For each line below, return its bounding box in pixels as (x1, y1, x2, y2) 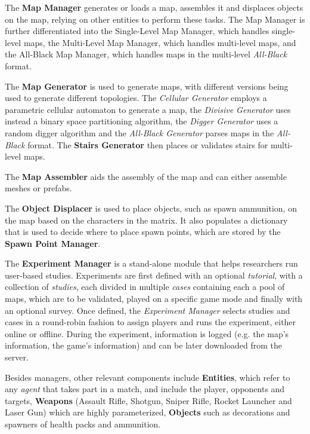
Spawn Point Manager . (5, 237, 101, 249)
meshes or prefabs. (5, 182, 72, 194)
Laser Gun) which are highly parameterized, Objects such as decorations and (5, 406, 290, 418)
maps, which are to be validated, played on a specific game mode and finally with (5, 292, 303, 305)
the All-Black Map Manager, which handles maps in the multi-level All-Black (5, 48, 287, 60)
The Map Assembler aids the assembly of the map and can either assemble (5, 170, 287, 182)
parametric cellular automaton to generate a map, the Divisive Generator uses (5, 103, 291, 115)
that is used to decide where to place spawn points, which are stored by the (5, 225, 281, 238)
